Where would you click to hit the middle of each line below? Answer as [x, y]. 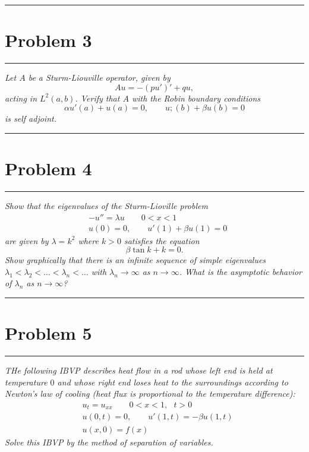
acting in [21, 98]
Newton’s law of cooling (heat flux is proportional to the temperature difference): [150, 393]
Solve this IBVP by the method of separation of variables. [109, 442]
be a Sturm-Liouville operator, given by [99, 78]
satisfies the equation [162, 240]
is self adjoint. [31, 118]
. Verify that [97, 98]
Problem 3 [48, 40]
